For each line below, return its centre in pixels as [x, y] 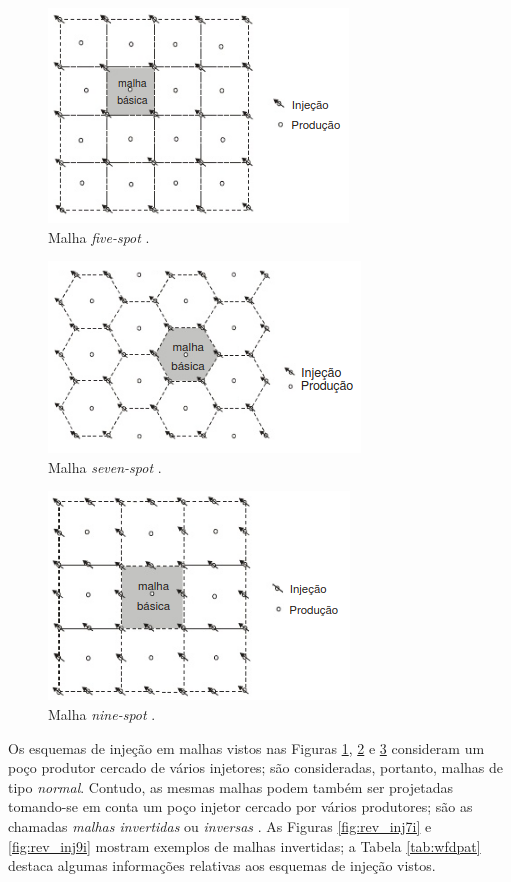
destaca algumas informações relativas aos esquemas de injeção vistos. [222, 865]
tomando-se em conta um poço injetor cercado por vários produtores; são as [240, 806]
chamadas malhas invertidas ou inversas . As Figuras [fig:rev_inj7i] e [220, 825]
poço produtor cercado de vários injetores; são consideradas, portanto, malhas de [256, 767]
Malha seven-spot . [105, 466]
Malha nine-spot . [102, 713]
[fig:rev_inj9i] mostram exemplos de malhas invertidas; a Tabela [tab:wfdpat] [244, 845]
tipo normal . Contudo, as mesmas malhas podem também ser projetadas [230, 786]
